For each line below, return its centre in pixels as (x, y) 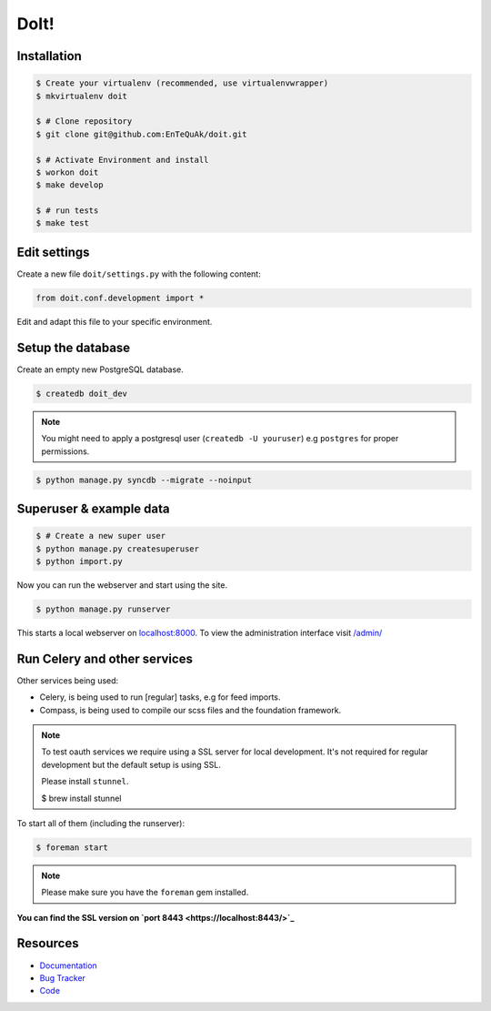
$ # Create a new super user (101, 536)
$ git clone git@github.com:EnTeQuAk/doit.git (141, 134)
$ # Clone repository (84, 121)
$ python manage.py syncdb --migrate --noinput (144, 480)
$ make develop (70, 185)
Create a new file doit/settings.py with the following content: (139, 274)
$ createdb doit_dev (81, 393)
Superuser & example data (93, 508)
